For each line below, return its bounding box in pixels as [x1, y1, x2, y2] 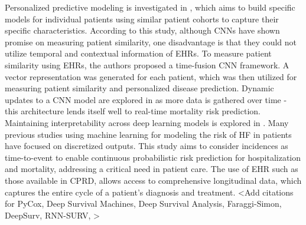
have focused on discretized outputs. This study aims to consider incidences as [5, 140, 288, 152]
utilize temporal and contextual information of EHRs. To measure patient [5, 47, 272, 59]
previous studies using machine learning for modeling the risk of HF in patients [5, 128, 292, 140]
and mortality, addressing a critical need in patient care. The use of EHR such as [5, 163, 298, 175]
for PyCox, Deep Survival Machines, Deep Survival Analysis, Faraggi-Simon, [5, 197, 282, 210]
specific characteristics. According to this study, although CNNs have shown [5, 24, 280, 37]
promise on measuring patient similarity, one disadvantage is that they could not [5, 35, 297, 48]
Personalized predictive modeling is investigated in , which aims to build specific [5, 1, 295, 13]
